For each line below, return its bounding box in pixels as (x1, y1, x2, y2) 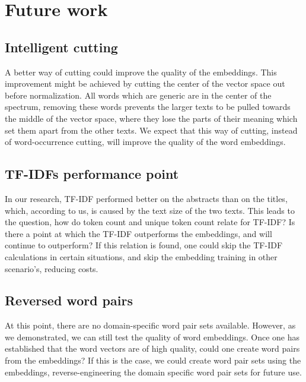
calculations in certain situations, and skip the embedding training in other (5, 250, 278, 263)
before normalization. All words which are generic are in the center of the (5, 89, 272, 101)
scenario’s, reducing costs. (5, 262, 98, 274)
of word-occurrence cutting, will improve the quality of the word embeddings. (5, 135, 286, 148)
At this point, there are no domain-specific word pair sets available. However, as (5, 319, 296, 332)
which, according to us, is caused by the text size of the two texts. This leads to (5, 204, 295, 216)
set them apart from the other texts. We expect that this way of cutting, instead (5, 124, 298, 136)
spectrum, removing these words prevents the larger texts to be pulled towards (5, 100, 291, 113)
